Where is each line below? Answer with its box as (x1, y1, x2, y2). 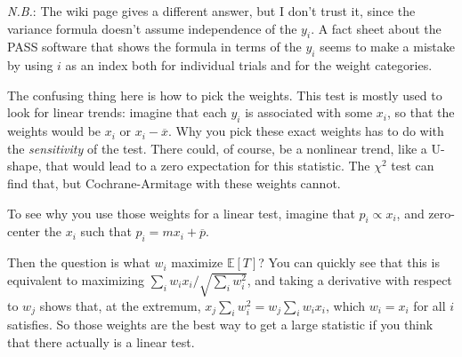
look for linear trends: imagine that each (7, 103, 227, 122)
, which (326, 296, 365, 314)
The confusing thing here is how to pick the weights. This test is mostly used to (7, 85, 442, 104)
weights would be (7, 122, 101, 140)
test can (391, 156, 434, 175)
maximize (171, 253, 223, 272)
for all (413, 296, 446, 314)
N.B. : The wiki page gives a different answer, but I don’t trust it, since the (7, 2, 416, 20)
